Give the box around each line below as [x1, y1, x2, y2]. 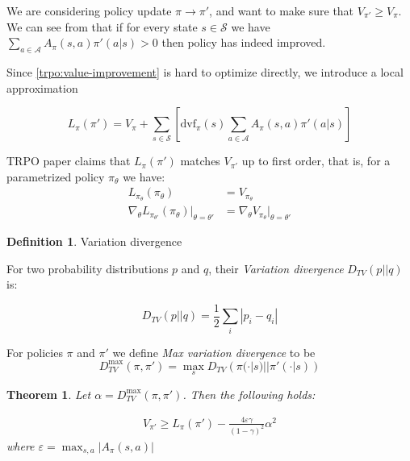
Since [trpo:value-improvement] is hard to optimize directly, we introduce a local [6, 63, 404, 80]
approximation [6, 79, 78, 96]
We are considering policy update [6, 2, 172, 19]
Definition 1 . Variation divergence [6, 233, 182, 250]
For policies [6, 343, 63, 360]
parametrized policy [6, 168, 105, 185]
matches [180, 152, 220, 169]
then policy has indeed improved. [161, 34, 326, 51]
